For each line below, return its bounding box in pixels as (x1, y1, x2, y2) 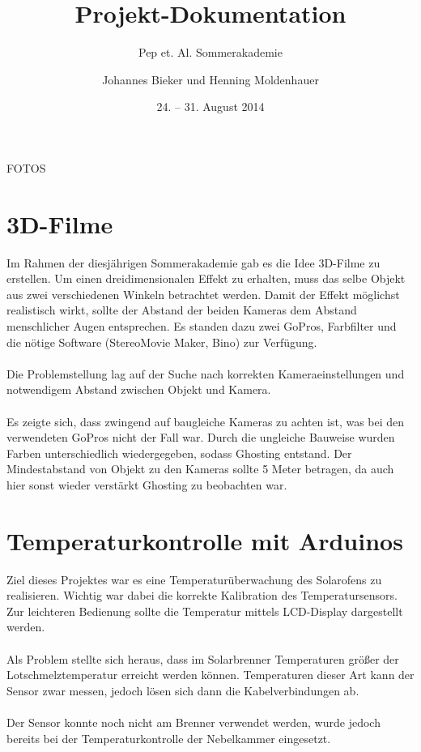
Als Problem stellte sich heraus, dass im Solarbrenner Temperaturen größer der (6, 650, 399, 667)
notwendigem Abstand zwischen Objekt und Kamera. (6, 381, 271, 398)
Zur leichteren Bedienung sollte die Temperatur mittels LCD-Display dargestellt (6, 602, 403, 619)
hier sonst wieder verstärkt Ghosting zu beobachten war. (6, 476, 287, 493)
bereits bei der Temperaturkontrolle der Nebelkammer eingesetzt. (6, 729, 331, 746)
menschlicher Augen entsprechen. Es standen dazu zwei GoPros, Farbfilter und (6, 318, 397, 334)
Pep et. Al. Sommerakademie (138, 44, 283, 61)
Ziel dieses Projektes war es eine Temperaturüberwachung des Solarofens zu (6, 570, 382, 587)
